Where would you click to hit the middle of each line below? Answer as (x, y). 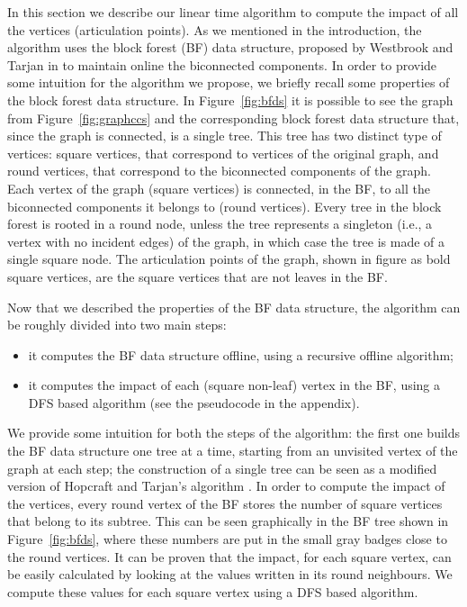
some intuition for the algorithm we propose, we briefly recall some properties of (229, 82)
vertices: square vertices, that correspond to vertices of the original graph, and (223, 153)
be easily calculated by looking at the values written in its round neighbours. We (230, 574)
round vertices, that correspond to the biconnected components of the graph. (220, 171)
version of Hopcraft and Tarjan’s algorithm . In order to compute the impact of (226, 486)
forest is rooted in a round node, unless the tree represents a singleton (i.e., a (220, 224)
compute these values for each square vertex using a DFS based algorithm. (213, 591)
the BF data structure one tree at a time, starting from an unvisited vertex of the (233, 451)
